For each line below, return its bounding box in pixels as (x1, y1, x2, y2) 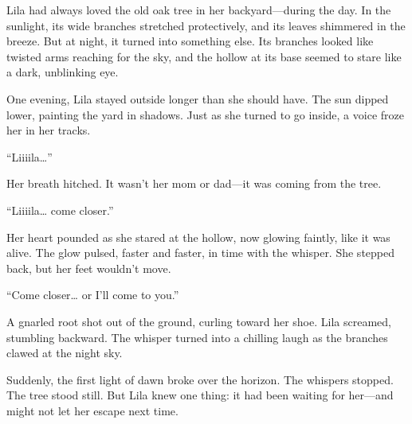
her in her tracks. (6, 122, 91, 138)
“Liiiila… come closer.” (6, 201, 114, 218)
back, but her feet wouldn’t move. (6, 259, 171, 276)
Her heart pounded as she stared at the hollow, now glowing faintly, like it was (6, 228, 390, 245)
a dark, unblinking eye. (6, 64, 119, 80)
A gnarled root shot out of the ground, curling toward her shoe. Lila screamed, (6, 313, 391, 329)
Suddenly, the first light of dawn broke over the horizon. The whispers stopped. (6, 371, 394, 387)
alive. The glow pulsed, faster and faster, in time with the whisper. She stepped (6, 244, 395, 261)
